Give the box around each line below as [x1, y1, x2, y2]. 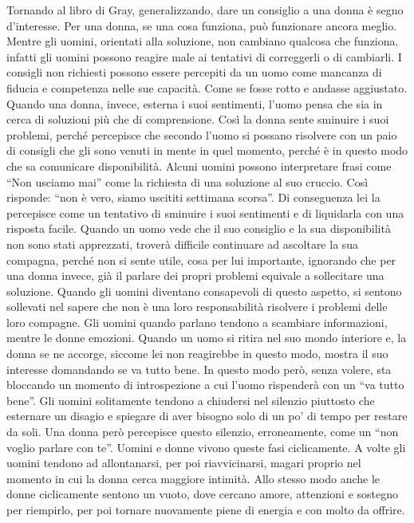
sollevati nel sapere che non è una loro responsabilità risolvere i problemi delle [6, 298, 388, 315]
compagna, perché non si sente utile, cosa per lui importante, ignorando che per [6, 251, 396, 268]
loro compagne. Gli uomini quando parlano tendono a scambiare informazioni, [6, 313, 388, 330]
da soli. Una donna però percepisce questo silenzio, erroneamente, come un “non [6, 423, 399, 440]
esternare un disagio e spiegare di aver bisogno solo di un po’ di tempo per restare [6, 407, 408, 424]
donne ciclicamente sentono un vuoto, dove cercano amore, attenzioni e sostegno [6, 486, 399, 502]
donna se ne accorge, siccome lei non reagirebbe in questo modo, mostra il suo [6, 345, 388, 362]
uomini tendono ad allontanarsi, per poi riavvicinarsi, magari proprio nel [6, 454, 361, 471]
